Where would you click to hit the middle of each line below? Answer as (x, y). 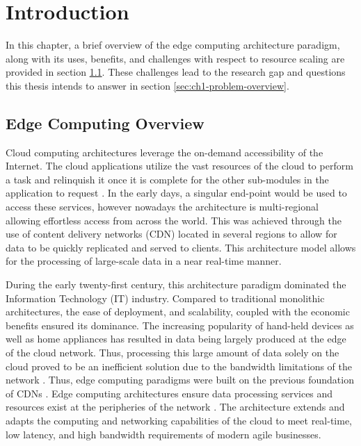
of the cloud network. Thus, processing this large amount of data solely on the (173, 353)
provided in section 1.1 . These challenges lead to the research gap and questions (176, 72)
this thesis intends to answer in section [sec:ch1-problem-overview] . (147, 85)
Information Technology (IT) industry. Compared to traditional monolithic (165, 298)
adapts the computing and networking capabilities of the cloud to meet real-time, (179, 420)
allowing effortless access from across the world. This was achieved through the (174, 220)
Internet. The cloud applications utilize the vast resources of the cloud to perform (179, 166)
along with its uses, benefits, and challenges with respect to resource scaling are (175, 58)
